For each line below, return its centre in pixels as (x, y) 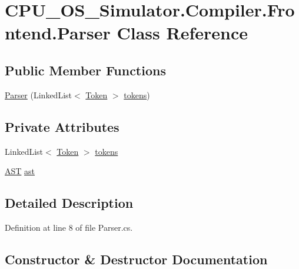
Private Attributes (62, 126)
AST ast (20, 171)
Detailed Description (69, 203)
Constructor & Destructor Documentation (136, 259)
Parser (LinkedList (38, 94)
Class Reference (182, 33)
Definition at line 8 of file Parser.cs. (69, 227)
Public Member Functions (85, 70)
